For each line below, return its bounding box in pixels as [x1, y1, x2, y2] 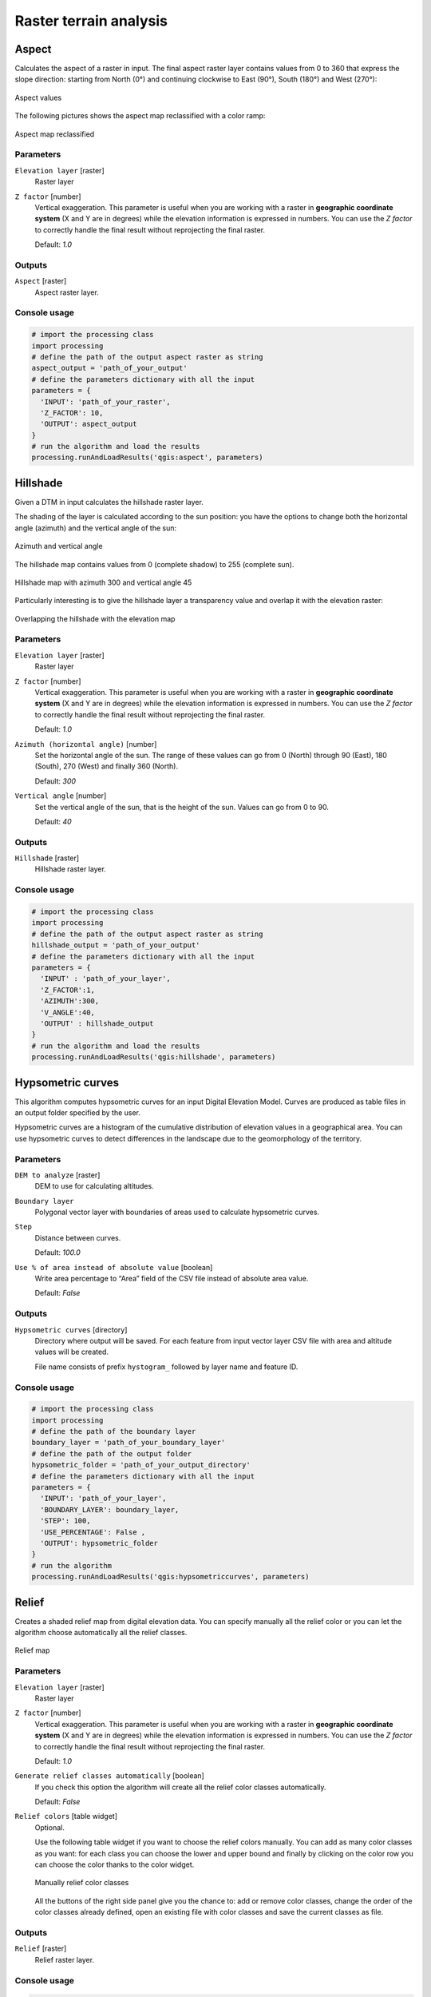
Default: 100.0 [34, 1248, 81, 1257]
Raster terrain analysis [14, 12, 168, 30]
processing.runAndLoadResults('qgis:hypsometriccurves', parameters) [31, 1572, 310, 1582]
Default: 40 [34, 816, 72, 826]
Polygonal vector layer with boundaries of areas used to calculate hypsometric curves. [34, 1207, 319, 1217]
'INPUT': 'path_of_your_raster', [40, 397, 171, 407]
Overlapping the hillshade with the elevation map [14, 613, 176, 623]
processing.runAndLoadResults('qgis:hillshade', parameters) [31, 1053, 276, 1062]
